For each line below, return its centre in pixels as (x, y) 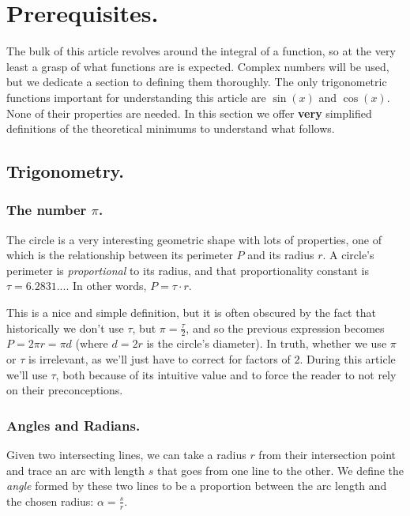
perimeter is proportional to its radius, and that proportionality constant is (188, 270)
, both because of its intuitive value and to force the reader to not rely (226, 374)
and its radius (281, 255)
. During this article (348, 359)
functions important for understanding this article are (136, 97)
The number (47, 210)
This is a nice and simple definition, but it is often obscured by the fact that (191, 313)
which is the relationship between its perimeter (120, 255)
